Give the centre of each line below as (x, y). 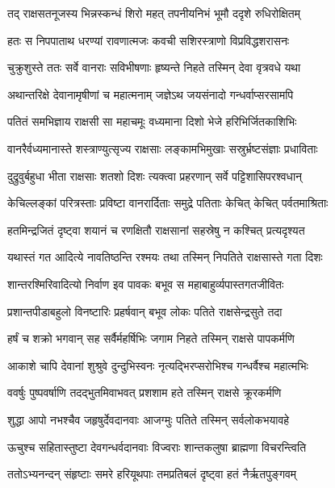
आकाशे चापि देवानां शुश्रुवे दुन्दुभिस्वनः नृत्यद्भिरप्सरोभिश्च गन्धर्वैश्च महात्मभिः (158, 365)
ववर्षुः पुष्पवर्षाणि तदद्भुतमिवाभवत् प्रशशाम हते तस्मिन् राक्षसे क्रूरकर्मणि (144, 392)
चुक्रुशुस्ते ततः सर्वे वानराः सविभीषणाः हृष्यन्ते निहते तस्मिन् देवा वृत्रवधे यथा (154, 67)
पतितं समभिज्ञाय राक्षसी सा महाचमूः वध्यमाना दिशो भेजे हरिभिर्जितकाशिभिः (152, 121)
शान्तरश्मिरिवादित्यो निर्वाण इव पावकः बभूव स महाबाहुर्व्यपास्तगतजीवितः (146, 284)
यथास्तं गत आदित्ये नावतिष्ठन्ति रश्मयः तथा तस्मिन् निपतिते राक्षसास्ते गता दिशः (165, 257)
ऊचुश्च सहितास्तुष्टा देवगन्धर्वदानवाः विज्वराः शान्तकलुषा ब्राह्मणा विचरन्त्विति (157, 446)
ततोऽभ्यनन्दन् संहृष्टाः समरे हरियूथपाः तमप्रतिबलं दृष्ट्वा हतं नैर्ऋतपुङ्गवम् (152, 474)
